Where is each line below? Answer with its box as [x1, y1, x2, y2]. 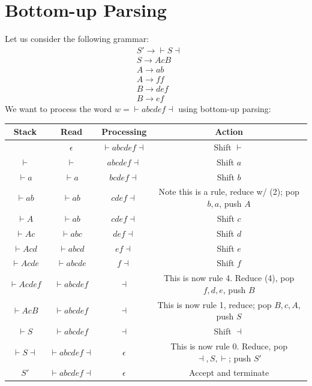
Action [215, 125, 243, 137]
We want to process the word [5, 102, 112, 114]
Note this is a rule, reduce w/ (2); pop [158, 185, 299, 198]
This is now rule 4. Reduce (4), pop [163, 272, 295, 284]
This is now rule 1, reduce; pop [157, 298, 272, 310]
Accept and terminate [189, 366, 269, 379]
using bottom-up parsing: [178, 102, 271, 114]
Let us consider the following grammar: [5, 32, 149, 45]
